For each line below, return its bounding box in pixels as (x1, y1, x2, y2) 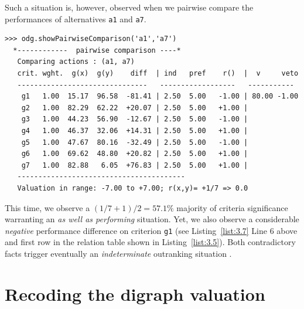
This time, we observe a (5, 201, 90, 213)
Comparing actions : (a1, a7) (17, 57, 135, 66)
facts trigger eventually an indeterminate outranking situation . (5, 247, 232, 259)
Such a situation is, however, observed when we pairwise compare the (5, 1, 254, 13)
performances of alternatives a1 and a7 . (5, 12, 146, 25)
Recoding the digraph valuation (5, 281, 265, 305)
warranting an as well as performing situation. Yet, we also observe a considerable (5, 213, 299, 225)
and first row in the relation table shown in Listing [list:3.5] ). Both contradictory (5, 236, 296, 248)
